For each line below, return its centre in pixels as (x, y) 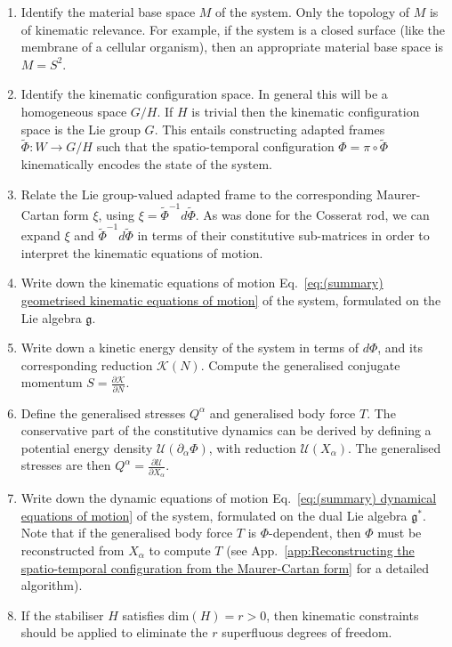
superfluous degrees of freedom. (307, 632)
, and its (400, 348)
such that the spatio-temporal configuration (215, 146)
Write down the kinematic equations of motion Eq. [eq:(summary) (202, 283)
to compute (180, 550)
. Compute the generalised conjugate (300, 364)
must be (400, 533)
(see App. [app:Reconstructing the (320, 550)
